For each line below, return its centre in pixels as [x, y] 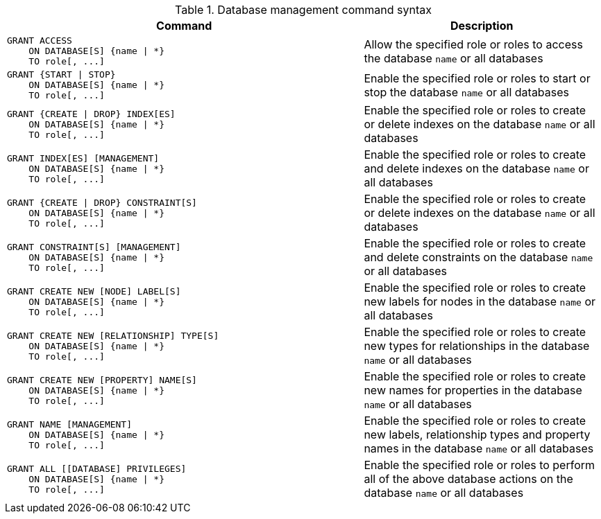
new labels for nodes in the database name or [480, 301]
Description [482, 26]
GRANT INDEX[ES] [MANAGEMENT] [83, 158]
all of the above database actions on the [468, 479]
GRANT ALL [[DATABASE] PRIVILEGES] [97, 468]
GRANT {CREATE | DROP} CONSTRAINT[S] [102, 202]
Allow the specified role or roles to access [473, 44]
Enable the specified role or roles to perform [480, 465]
